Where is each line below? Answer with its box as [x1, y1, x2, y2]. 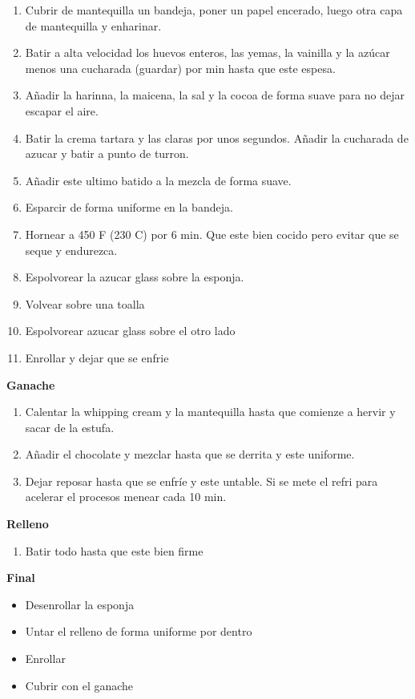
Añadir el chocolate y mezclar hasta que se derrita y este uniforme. [25, 446, 355, 463]
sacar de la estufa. [25, 418, 115, 435]
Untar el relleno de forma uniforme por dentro [25, 623, 252, 640]
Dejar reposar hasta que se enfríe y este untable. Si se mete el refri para [25, 472, 378, 489]
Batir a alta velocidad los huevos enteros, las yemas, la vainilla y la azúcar [25, 44, 390, 61]
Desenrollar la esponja [25, 596, 135, 612]
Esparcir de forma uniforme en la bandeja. [25, 199, 233, 216]
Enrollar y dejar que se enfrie [25, 349, 169, 366]
